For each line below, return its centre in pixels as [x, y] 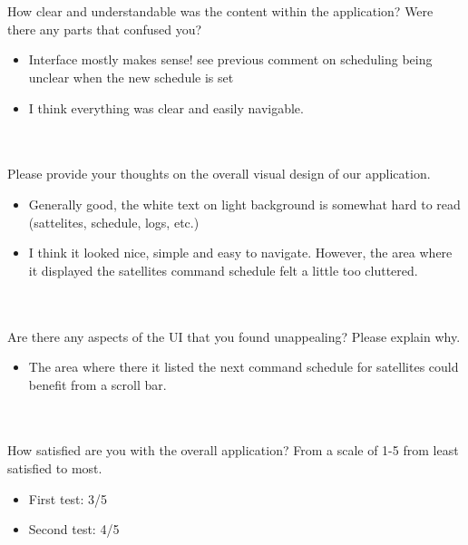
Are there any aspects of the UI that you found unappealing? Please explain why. [234, 336]
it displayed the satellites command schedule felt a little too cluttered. [223, 270]
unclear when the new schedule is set [131, 77]
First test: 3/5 [68, 498]
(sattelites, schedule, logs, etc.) [114, 222]
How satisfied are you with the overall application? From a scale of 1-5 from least [233, 450]
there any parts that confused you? [105, 29]
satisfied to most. [55, 468]
